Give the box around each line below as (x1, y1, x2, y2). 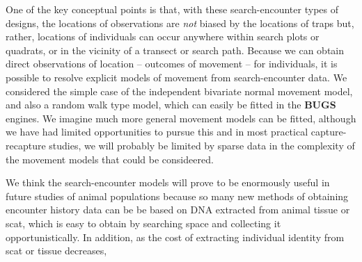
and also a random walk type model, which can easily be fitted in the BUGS (6, 97, 336, 112)
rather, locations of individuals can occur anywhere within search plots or (6, 29, 320, 44)
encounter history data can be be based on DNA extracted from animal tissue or (6, 202, 350, 217)
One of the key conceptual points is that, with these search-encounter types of (6, 2, 338, 16)
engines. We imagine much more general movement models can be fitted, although (6, 110, 356, 125)
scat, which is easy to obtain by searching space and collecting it (6, 215, 281, 230)
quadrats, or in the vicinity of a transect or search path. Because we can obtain (6, 42, 345, 57)
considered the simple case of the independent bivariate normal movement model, (6, 83, 353, 98)
